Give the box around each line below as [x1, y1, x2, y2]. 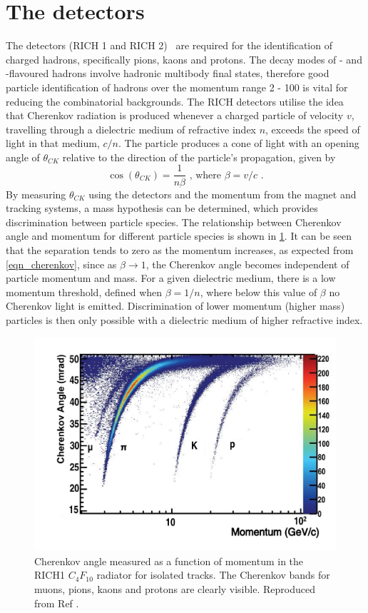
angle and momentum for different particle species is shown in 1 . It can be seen [6, 228, 352, 243]
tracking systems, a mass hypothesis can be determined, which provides [6, 201, 318, 216]
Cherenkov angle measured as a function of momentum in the [34, 553, 304, 568]
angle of [6, 149, 40, 164]
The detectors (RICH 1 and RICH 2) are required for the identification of [6, 38, 332, 53]
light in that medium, [6, 136, 100, 151]
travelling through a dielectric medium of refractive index [6, 121, 256, 136]
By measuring [6, 186, 66, 201]
